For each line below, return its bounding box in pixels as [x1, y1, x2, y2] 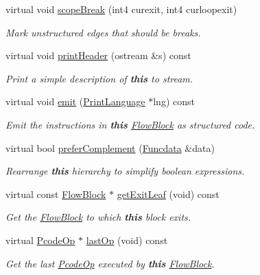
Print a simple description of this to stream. [5, 71, 193, 85]
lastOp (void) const [86, 232, 168, 247]
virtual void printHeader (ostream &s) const [5, 48, 191, 63]
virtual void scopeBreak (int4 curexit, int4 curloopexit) [5, 2, 237, 16]
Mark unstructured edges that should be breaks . [5, 25, 201, 39]
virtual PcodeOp [5, 232, 75, 247]
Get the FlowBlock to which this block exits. [5, 210, 191, 224]
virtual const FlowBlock [5, 186, 106, 201]
